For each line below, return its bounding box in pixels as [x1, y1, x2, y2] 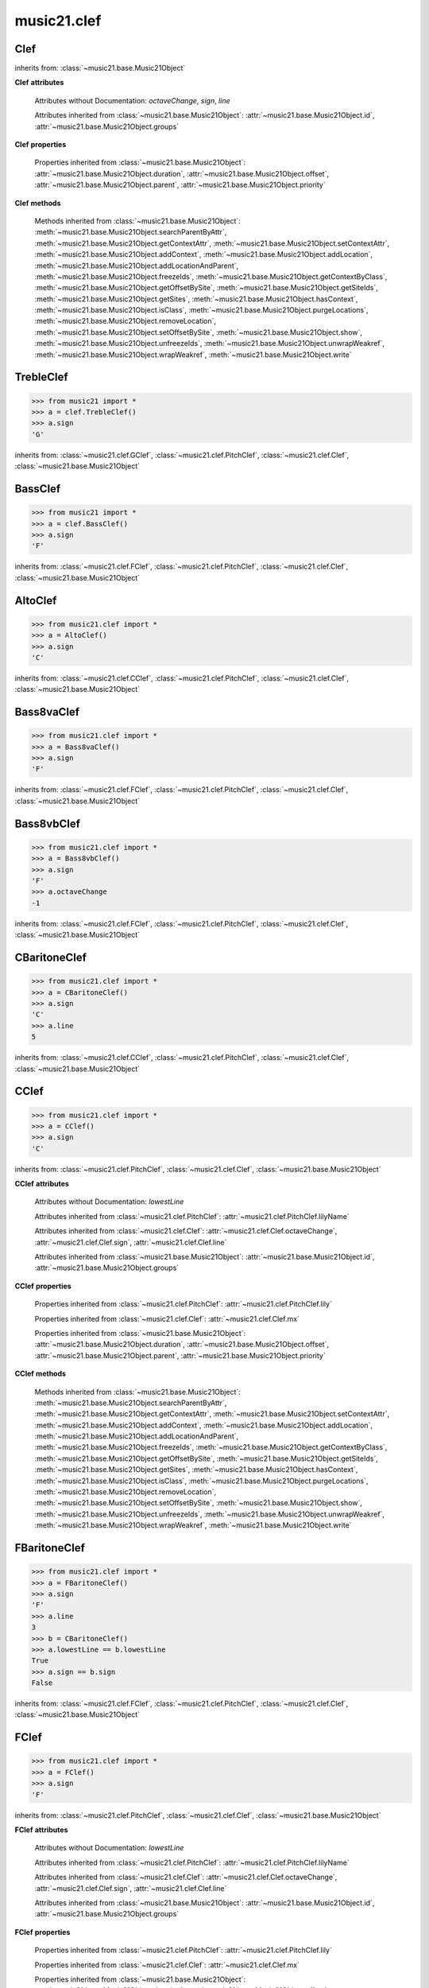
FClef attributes [14, 1825, 68, 1835]
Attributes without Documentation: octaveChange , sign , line [34, 95, 230, 105]
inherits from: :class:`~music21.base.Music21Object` [14, 64, 186, 73]
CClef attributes [14, 1179, 69, 1189]
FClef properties [14, 1927, 71, 1936]
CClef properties [14, 1281, 71, 1291]
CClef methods [14, 1369, 67, 1379]
